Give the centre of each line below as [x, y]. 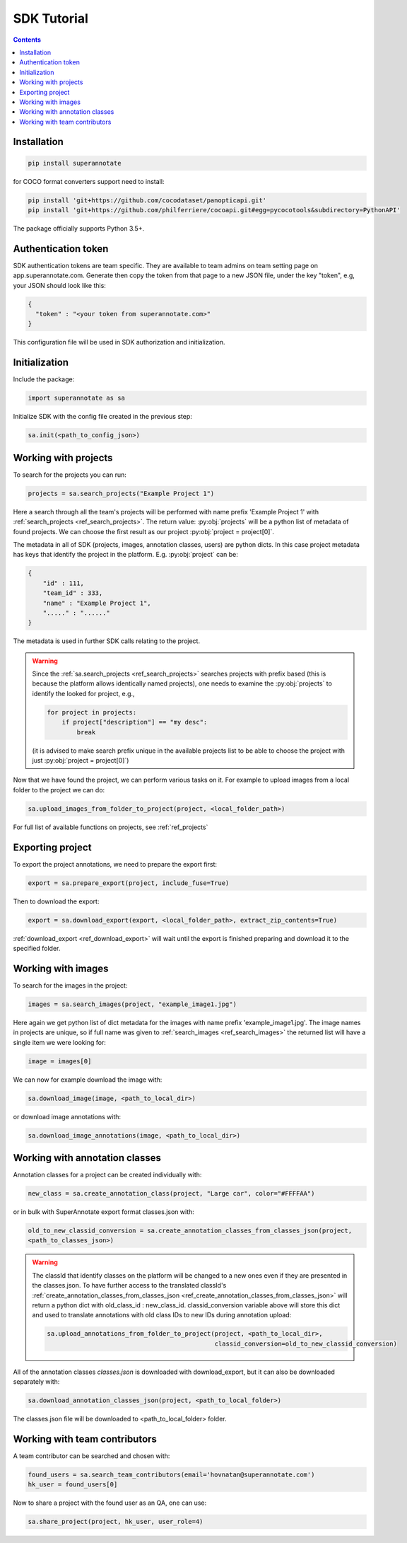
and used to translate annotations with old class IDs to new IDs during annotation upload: [162, 1315]
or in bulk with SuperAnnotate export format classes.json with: [104, 1212]
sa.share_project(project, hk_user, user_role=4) [116, 1522]
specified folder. [37, 948]
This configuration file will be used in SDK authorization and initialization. [119, 342]
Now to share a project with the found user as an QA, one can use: [110, 1503]
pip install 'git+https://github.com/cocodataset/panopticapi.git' [147, 200]
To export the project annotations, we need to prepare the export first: [115, 864]
